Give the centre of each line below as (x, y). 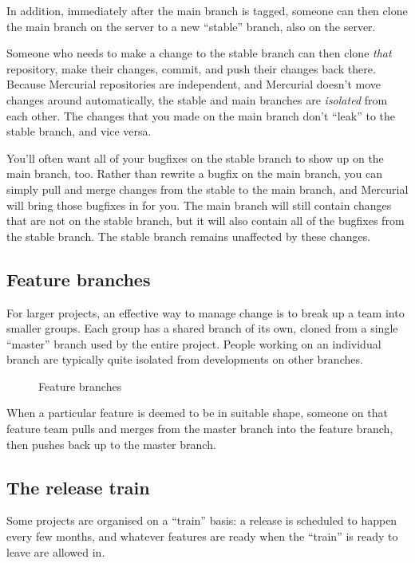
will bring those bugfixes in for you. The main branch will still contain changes (199, 205)
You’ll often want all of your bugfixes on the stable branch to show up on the (195, 157)
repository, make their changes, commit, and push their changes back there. (191, 68)
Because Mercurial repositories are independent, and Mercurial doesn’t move (194, 84)
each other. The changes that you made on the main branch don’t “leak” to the (201, 115)
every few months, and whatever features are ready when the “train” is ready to (202, 536)
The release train (78, 487)
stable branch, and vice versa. (79, 131)
